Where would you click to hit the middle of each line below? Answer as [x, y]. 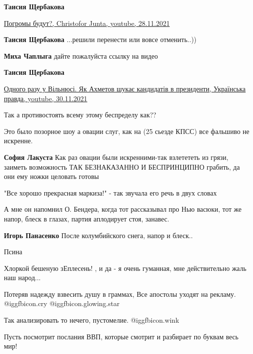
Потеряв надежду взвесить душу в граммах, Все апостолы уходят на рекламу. [120, 294]
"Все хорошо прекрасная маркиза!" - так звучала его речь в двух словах [110, 192]
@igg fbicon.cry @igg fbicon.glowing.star [62, 303]
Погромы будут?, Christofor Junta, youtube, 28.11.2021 [87, 23]
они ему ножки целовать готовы [52, 176]
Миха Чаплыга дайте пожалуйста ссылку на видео [81, 55]
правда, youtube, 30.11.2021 [46, 98]
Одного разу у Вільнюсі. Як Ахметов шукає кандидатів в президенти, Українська [125, 88]
